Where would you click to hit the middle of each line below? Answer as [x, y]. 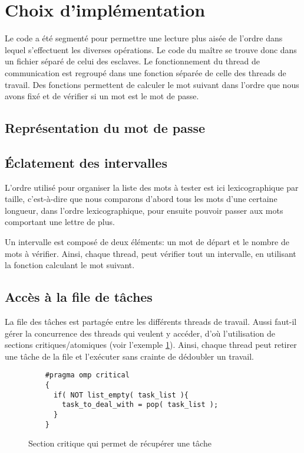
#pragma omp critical [87, 375]
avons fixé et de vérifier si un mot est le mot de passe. [102, 96]
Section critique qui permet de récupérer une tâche [120, 443]
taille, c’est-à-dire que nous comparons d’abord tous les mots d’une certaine [141, 199]
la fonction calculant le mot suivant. [70, 265]
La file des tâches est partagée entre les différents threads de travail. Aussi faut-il [151, 322]
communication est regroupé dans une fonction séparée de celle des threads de [146, 72]
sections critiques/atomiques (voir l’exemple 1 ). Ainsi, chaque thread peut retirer [151, 345]
